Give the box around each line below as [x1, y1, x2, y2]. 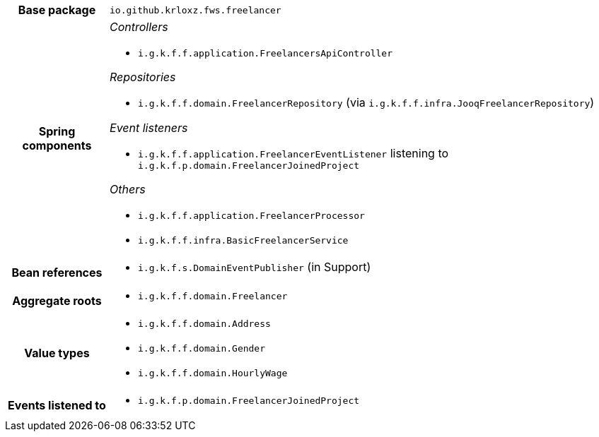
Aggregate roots [12, 293, 102, 308]
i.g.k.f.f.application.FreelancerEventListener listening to [138, 146, 449, 160]
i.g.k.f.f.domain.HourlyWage [138, 368, 288, 378]
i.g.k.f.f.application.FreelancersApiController [138, 48, 393, 59]
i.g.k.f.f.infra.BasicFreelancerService [138, 235, 349, 246]
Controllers [110, 20, 168, 34]
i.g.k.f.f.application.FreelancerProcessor [138, 210, 365, 221]
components [22, 138, 92, 152]
